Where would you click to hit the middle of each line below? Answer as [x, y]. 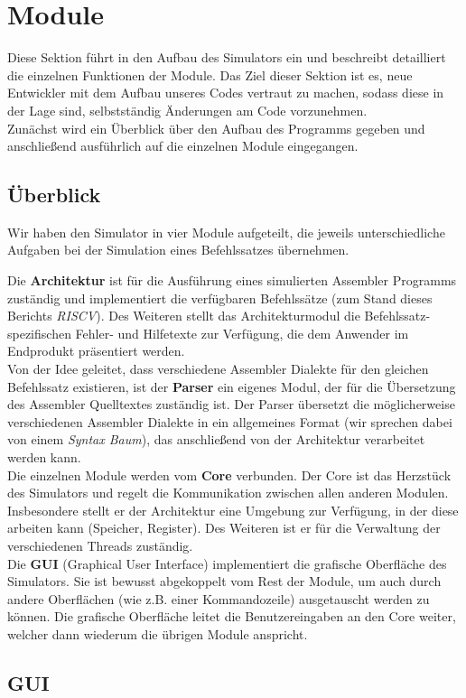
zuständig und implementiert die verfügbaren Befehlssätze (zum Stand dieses [220, 298]
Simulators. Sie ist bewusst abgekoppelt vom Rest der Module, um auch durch [224, 581]
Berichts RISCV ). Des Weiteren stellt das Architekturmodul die [184, 316]
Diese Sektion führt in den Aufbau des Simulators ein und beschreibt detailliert [227, 57]
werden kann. [44, 457]
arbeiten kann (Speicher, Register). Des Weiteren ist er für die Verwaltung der [224, 528]
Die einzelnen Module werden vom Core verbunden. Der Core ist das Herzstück [229, 475]
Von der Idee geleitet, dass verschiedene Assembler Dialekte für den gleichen [218, 369]
